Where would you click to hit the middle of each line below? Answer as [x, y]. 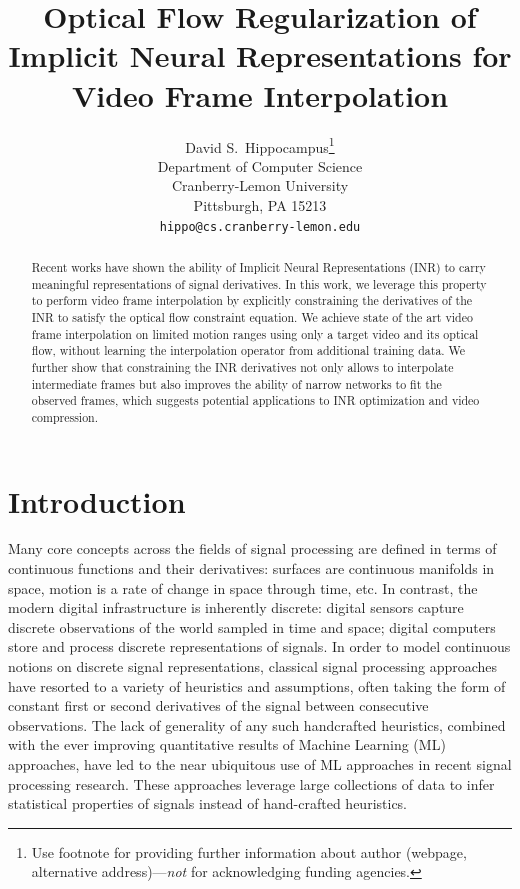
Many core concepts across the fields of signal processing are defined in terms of [252, 548]
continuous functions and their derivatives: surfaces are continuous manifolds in [251, 568]
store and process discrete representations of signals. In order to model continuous [259, 646]
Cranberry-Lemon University [260, 185]
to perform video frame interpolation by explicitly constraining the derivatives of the [252, 300]
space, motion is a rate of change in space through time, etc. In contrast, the [243, 587]
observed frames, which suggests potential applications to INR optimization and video [255, 400]
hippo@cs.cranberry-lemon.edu [260, 226]
